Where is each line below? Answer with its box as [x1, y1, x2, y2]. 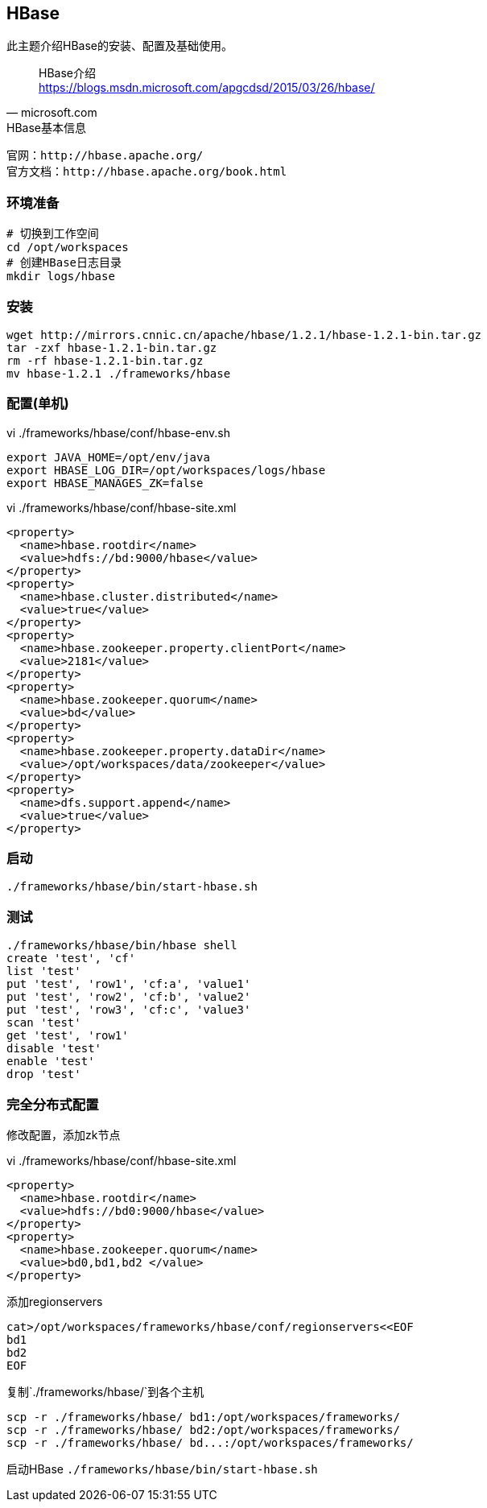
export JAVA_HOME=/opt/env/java [6, 450, 210, 464]
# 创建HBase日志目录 [6, 256, 122, 270]
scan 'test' [6, 1016, 81, 1030]
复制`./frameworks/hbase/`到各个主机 [6, 1384, 204, 1399]
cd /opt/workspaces [6, 241, 129, 254]
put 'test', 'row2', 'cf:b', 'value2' [6, 990, 251, 1004]
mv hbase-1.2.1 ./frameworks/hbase [6, 366, 231, 380]
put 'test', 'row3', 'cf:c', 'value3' [6, 1003, 251, 1017]
